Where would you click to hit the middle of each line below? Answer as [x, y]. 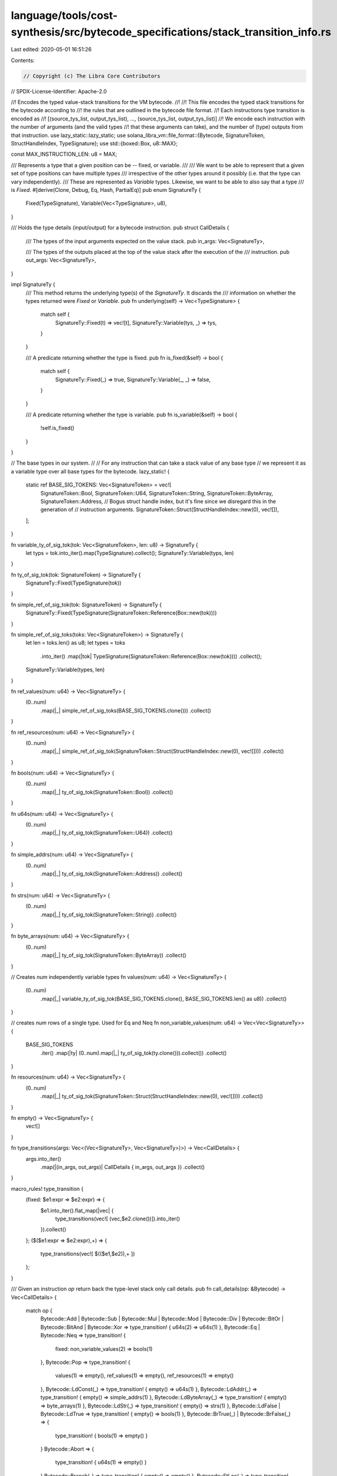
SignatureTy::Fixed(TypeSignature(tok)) [73, 583]
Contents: [23, 60]
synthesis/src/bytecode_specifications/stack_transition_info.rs [171, 32]
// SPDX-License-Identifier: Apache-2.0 [59, 91]
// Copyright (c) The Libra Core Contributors [92, 76]
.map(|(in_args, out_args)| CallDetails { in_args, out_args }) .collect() [122, 1167]
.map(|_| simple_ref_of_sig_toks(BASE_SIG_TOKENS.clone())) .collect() [126, 710]
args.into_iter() [43, 1159]
